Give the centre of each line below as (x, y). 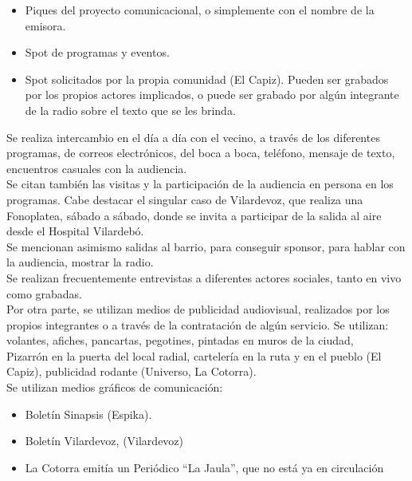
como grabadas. (45, 293)
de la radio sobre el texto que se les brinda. (130, 110)
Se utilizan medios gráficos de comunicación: (115, 387)
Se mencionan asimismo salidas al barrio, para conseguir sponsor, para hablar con (206, 246)
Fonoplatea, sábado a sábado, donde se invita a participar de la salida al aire (194, 215)
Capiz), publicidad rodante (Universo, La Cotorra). (131, 371)
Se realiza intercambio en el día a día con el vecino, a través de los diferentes (193, 137)
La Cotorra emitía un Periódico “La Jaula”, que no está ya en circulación (204, 467)
